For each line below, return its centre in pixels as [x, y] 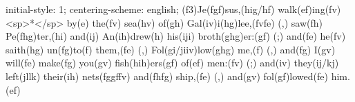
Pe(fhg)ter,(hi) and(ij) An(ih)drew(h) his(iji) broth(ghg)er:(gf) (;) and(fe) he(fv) [176, 36]
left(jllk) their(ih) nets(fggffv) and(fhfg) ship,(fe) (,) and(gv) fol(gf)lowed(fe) [167, 76]
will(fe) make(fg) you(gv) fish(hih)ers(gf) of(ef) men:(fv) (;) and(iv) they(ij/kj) [172, 63]
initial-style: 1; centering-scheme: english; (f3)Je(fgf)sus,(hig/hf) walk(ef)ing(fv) [173, 9]
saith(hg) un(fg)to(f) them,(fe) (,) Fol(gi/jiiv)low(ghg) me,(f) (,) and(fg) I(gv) [171, 49]
